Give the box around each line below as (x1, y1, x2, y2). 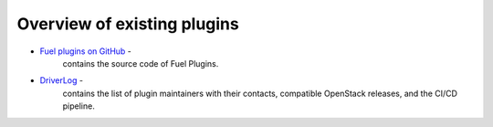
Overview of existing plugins (16, 14, 239, 34)
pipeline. (62, 101, 95, 111)
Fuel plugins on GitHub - (39, 46, 132, 57)
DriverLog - (39, 75, 84, 86)
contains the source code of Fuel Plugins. (62, 58, 219, 69)
